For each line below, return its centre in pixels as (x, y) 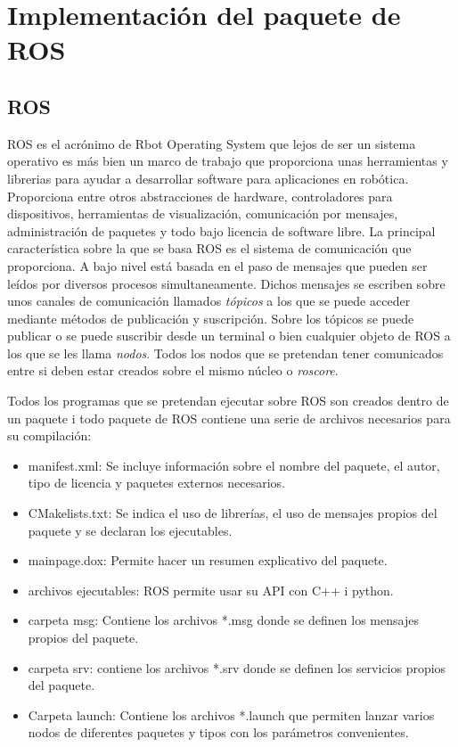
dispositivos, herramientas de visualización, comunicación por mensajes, (203, 213)
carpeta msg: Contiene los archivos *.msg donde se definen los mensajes (223, 620)
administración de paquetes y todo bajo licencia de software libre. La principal (221, 230)
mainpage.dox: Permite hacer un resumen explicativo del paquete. (208, 560)
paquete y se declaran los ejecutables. (130, 530)
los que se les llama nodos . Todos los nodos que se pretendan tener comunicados (225, 353)
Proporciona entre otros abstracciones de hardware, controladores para (200, 196)
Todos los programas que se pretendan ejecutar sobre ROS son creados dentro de (228, 401)
